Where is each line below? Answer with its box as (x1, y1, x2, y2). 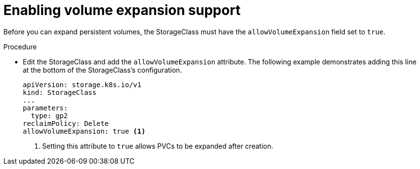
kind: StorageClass (23, 88, 97, 96)
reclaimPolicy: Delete (23, 119, 109, 127)
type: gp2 (31, 111, 68, 120)
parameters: (23, 104, 68, 112)
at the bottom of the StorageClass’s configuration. (23, 65, 182, 74)
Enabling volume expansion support (3, 2, 241, 18)
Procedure (3, 42, 37, 51)
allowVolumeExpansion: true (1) (23, 127, 145, 135)
